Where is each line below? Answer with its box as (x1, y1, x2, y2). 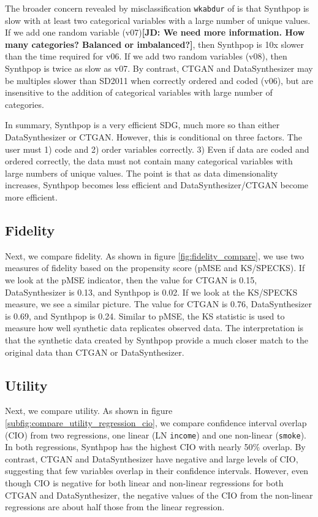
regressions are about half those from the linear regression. (5, 500, 225, 513)
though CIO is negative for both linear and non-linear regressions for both (5, 476, 284, 489)
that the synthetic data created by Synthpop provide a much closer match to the (5, 333, 308, 346)
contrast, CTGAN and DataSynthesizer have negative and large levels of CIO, (5, 452, 298, 465)
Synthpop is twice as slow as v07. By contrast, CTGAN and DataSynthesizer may (5, 62, 313, 75)
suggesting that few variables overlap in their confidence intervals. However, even (5, 464, 309, 477)
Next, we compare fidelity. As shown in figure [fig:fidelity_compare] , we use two (5, 249, 304, 262)
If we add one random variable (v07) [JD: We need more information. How (5, 26, 305, 39)
